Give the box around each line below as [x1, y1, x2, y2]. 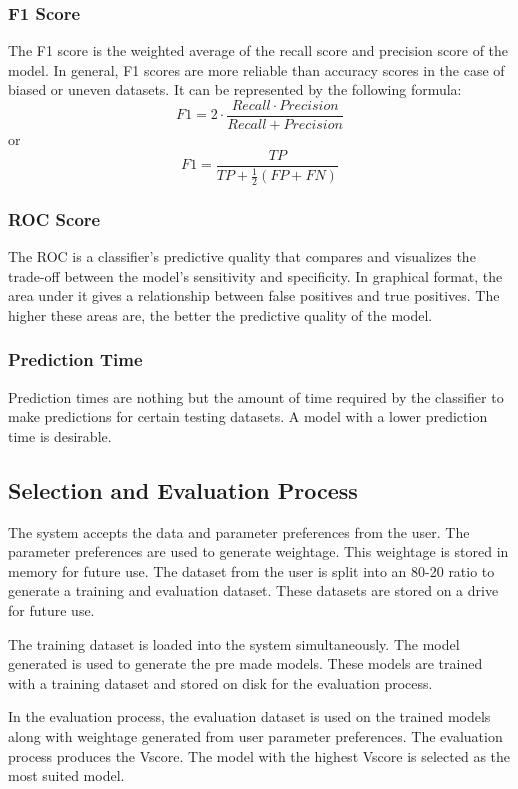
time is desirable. [8, 425, 112, 446]
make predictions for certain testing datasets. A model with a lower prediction [8, 406, 488, 427]
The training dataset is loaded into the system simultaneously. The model [8, 633, 460, 654]
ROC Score [8, 206, 101, 231]
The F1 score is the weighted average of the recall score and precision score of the [8, 40, 509, 61]
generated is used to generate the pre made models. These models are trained [8, 653, 483, 674]
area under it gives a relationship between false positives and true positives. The [8, 285, 500, 306]
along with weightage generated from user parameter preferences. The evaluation [8, 726, 503, 747]
